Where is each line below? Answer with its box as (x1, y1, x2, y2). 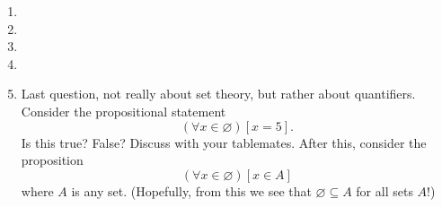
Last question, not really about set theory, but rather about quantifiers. (21, 84, 416, 103)
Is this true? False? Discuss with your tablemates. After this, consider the (21, 133, 427, 151)
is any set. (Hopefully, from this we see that (71, 181, 312, 200)
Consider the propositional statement (21, 101, 226, 120)
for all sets (356, 181, 413, 200)
